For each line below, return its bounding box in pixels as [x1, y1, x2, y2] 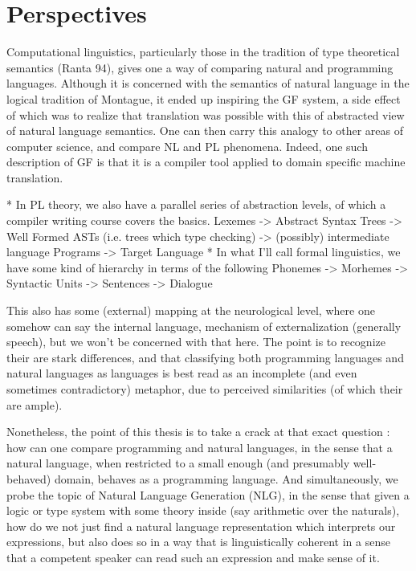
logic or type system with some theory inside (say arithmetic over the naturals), [6, 502, 400, 519]
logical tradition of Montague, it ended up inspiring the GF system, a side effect [6, 90, 401, 107]
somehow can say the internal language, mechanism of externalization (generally [6, 317, 402, 334]
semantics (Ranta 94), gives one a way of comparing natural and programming [6, 59, 394, 75]
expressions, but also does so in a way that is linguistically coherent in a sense [6, 533, 390, 550]
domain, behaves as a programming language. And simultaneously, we [54, 470, 398, 487]
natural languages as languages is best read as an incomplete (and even [6, 365, 357, 381]
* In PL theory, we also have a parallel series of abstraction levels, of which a [6, 196, 386, 213]
